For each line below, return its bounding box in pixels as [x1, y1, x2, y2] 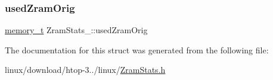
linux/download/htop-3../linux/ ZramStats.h [5, 63, 166, 76]
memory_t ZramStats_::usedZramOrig [5, 24, 148, 36]
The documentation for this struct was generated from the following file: [5, 43, 269, 56]
